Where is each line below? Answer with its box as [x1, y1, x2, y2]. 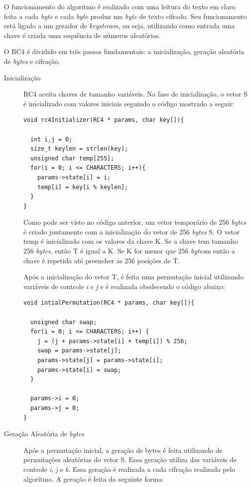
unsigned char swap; [30, 318, 97, 326]
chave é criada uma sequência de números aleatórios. [4, 30, 161, 40]
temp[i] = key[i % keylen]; [37, 183, 128, 191]
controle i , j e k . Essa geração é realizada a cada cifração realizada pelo [23, 464, 235, 474]
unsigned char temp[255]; [30, 155, 115, 162]
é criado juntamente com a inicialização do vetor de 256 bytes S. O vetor [23, 226, 240, 236]
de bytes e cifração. [4, 56, 60, 66]
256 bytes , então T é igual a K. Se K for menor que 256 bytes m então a [23, 246, 235, 256]
